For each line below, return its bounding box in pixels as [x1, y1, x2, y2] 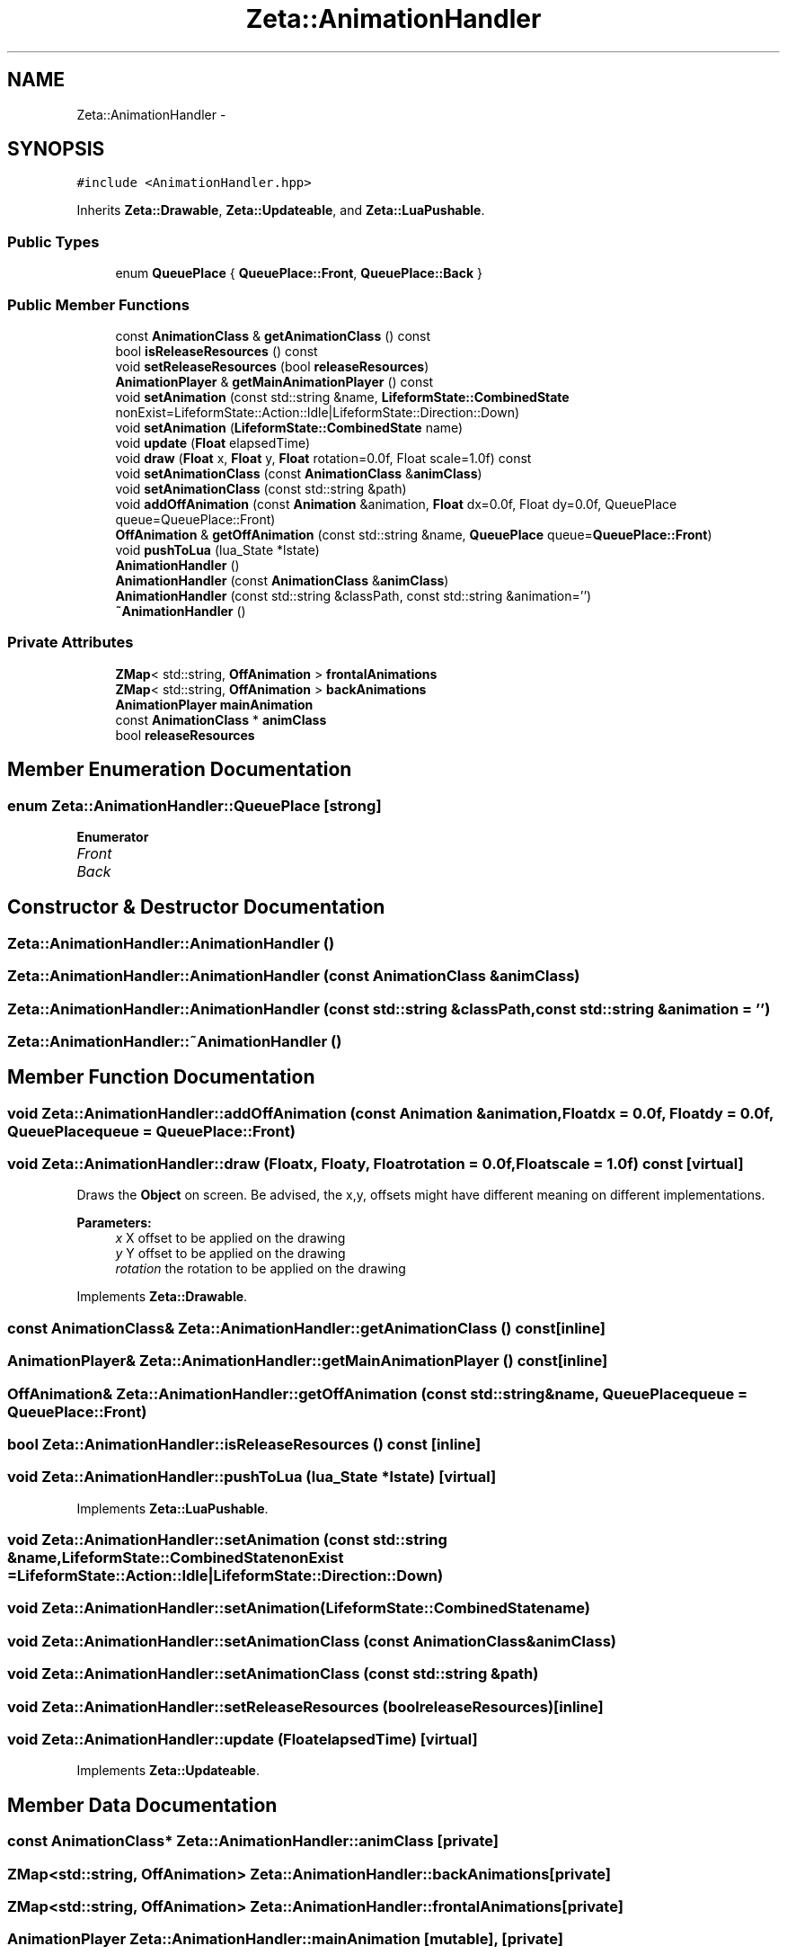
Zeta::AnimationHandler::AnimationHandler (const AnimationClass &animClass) [7, 967, 580, 986]
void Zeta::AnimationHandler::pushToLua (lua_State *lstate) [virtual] [7, 1468, 497, 1486]
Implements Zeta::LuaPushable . [76, 1500, 269, 1516]
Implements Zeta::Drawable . [76, 1289, 248, 1305]
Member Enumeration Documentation [7, 758, 352, 781]
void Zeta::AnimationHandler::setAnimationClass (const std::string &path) [7, 1665, 539, 1683]
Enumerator [76, 828, 149, 844]
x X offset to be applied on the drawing [115, 1230, 346, 1246]
